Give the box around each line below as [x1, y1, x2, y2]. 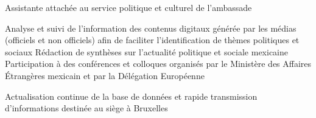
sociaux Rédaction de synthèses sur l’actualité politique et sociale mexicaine [5, 45, 288, 58]
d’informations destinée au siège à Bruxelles [5, 102, 168, 114]
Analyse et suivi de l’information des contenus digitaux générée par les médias [5, 21, 297, 34]
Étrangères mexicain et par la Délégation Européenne [5, 69, 205, 82]
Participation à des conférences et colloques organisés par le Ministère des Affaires [5, 57, 312, 70]
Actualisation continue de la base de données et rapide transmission [5, 89, 258, 102]
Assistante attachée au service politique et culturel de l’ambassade [5, 1, 252, 13]
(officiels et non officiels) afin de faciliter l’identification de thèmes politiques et [5, 33, 300, 46]
